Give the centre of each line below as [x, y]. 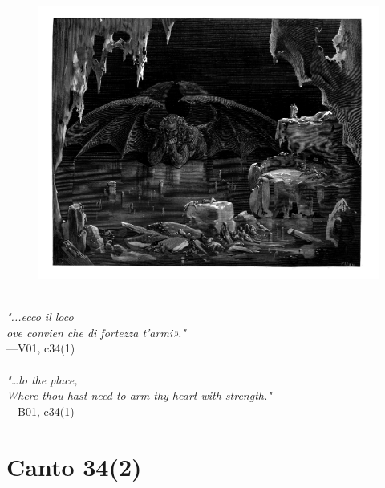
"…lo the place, [42, 379]
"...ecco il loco [40, 317]
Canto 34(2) [74, 466]
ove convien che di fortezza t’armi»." [96, 332]
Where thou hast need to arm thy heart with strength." [139, 395]
